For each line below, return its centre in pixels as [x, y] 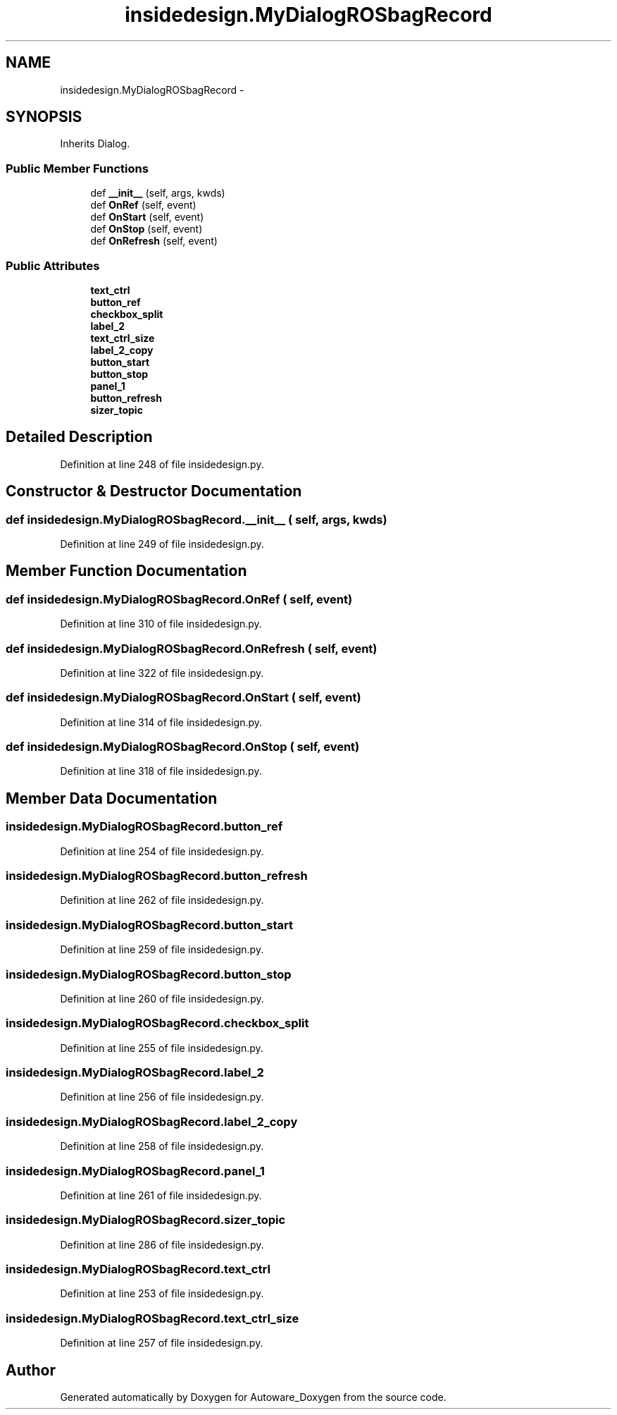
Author [31, 1370]
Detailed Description [79, 437]
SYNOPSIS [44, 117]
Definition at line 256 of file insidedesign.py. [162, 1097]
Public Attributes [53, 265]
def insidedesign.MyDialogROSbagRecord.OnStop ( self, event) [183, 747]
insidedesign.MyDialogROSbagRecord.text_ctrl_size [152, 1318]
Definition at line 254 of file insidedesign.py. [162, 851]
